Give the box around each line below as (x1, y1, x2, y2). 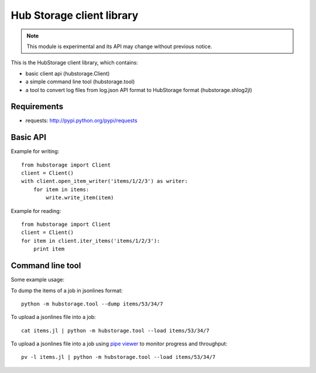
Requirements (11, 101, 64, 111)
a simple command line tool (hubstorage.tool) (25, 78, 135, 85)
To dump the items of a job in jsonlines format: (11, 287, 123, 294)
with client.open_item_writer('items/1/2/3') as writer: (21, 178, 188, 185)
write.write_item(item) (46, 194, 114, 201)
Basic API (11, 133, 47, 143)
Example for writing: (11, 148, 60, 155)
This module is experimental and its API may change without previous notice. (26, 43, 212, 50)
